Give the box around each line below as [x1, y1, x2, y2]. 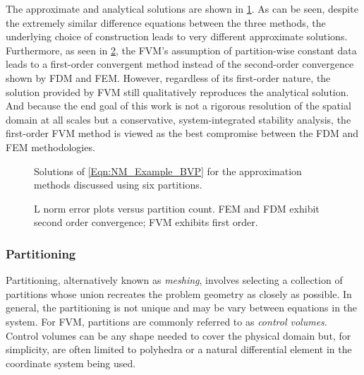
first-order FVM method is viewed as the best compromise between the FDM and [6, 126, 359, 141]
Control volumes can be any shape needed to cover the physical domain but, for [6, 328, 351, 343]
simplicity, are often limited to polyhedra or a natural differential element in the [6, 342, 352, 357]
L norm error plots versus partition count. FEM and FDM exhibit [34, 201, 320, 215]
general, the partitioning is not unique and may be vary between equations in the [6, 300, 358, 315]
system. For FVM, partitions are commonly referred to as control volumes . [6, 314, 327, 328]
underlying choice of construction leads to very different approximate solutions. [6, 29, 348, 44]
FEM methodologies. [6, 139, 95, 154]
